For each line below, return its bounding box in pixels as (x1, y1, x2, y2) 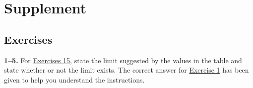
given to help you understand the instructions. (4, 74, 145, 85)
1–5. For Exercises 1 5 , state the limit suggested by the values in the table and (4, 55, 242, 65)
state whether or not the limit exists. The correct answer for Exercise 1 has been (4, 65, 249, 75)
